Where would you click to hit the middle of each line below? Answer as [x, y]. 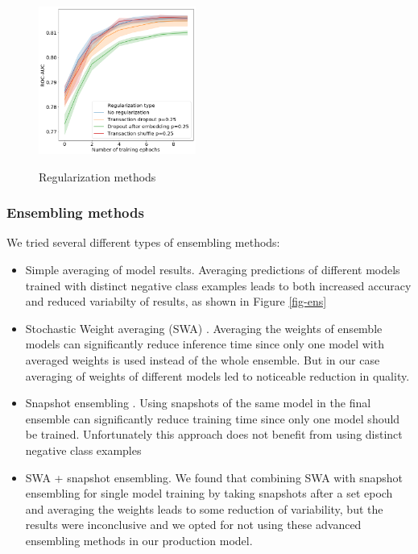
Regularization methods [97, 176]
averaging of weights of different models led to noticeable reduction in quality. [217, 375]
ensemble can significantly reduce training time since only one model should [213, 418]
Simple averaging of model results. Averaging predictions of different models [213, 270]
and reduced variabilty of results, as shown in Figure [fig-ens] [176, 301]
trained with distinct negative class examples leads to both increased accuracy [218, 285]
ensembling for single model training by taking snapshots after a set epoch [209, 493]
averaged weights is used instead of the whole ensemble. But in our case [203, 359]
